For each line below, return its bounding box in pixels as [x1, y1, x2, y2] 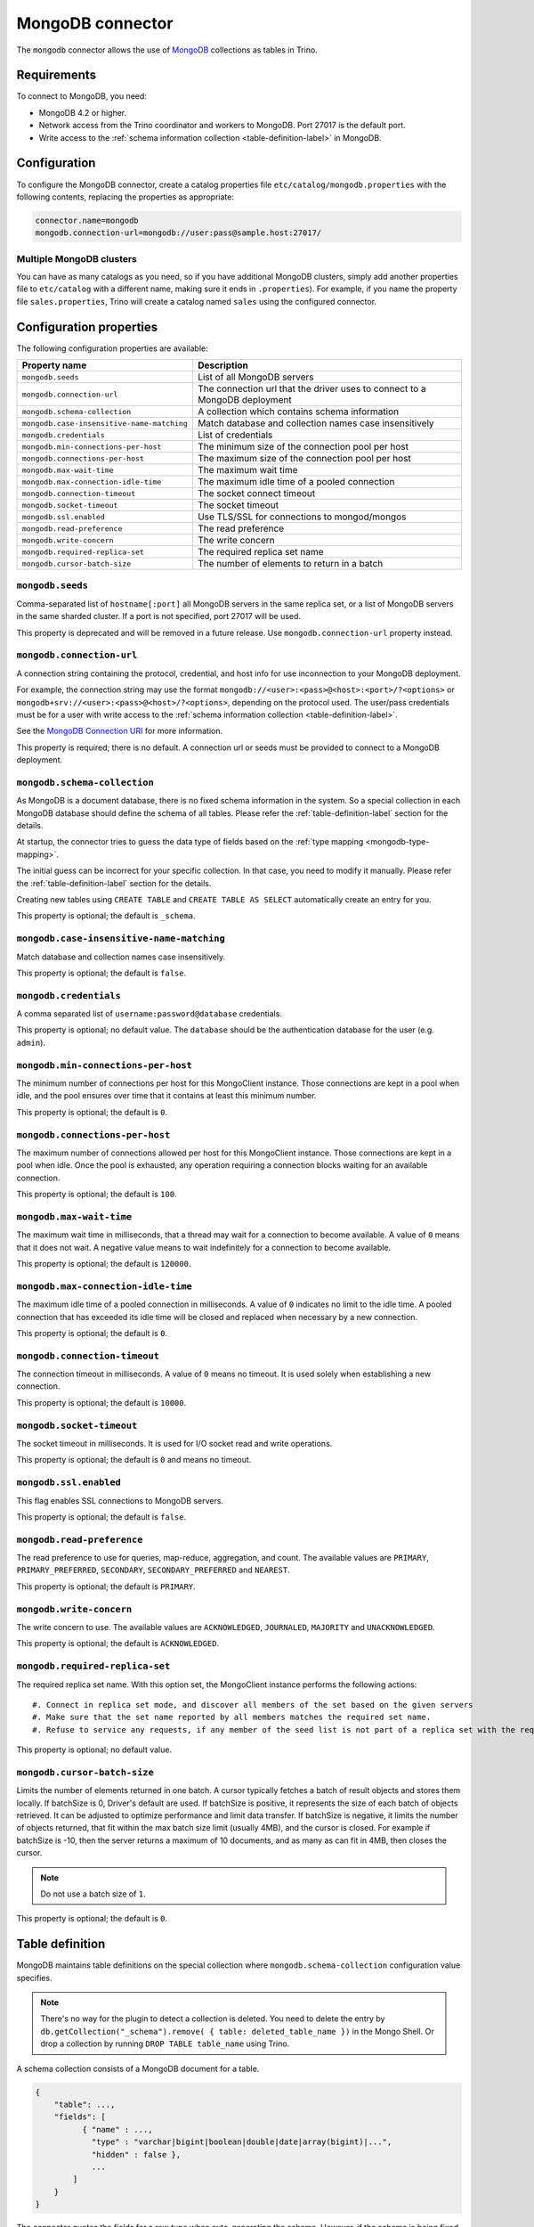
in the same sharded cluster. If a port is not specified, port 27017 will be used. [16, 611, 302, 622]
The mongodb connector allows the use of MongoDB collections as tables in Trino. [16, 45, 318, 55]
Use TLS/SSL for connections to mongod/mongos [197, 510, 407, 523]
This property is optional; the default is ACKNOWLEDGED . [16, 1638, 220, 1649]
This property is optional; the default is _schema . [16, 910, 196, 921]
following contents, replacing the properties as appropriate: [16, 192, 235, 202]
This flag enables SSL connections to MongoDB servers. [16, 1495, 224, 1505]
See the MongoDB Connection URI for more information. [16, 726, 223, 737]
